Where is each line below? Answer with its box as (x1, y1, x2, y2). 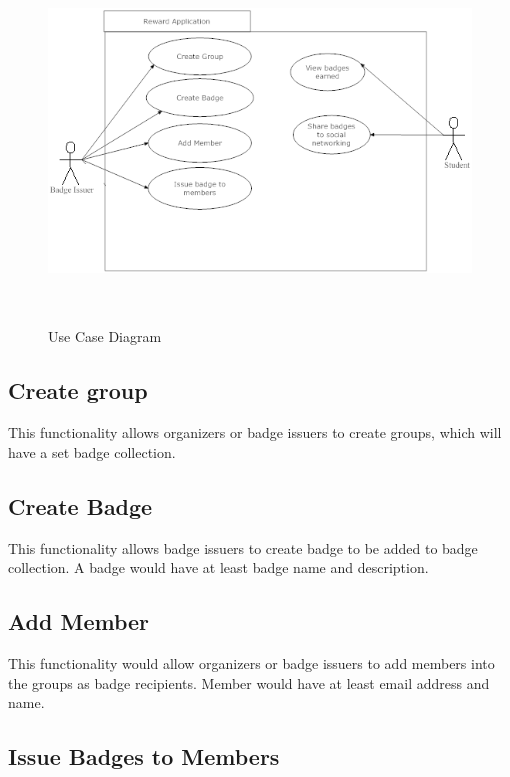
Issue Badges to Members (8, 741, 280, 772)
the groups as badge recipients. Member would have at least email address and (8, 672, 490, 693)
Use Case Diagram (48, 326, 162, 347)
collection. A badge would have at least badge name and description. (8, 557, 429, 578)
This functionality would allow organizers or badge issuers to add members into (8, 652, 495, 673)
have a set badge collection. (8, 441, 176, 462)
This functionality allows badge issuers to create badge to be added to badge (8, 537, 478, 558)
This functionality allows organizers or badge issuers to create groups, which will (8, 422, 502, 443)
